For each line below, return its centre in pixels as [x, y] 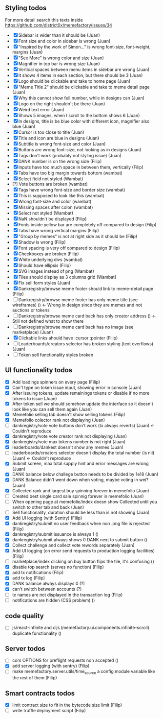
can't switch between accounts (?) [47, 589]
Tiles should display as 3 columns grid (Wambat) [67, 277]
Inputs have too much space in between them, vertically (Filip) [81, 167]
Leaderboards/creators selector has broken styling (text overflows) [86, 344]
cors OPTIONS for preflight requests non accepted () [65, 660]
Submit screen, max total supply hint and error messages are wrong [80, 464]
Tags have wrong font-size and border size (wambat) [72, 190]
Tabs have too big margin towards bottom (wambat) [71, 173]
